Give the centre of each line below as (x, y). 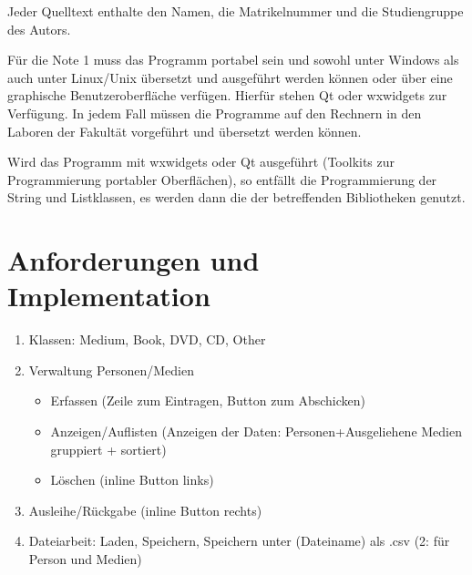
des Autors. (39, 29)
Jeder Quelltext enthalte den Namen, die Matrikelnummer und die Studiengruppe (236, 11)
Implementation (109, 296)
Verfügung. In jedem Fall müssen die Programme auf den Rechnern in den (215, 113)
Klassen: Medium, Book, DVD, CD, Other (147, 339)
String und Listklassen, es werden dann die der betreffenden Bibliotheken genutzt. (236, 197)
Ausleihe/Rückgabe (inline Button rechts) (145, 510)
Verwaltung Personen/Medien (111, 370)
